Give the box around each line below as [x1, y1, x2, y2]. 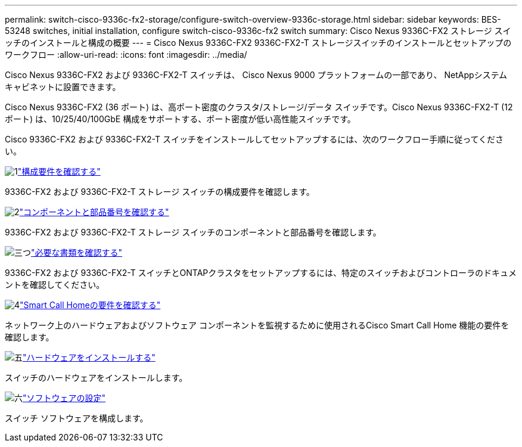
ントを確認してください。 [5, 280, 105, 290]
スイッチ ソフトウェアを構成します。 [5, 413, 148, 423]
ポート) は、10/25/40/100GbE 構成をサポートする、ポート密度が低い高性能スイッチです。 [5, 114, 356, 124]
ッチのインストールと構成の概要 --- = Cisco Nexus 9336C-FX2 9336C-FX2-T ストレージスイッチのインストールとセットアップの [5, 38, 512, 48]
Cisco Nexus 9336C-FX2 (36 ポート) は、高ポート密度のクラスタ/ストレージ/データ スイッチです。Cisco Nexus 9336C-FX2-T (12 [5, 102, 513, 112]
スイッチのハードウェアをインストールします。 [5, 372, 188, 383]
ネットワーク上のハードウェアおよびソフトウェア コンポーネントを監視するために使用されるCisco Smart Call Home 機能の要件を [5, 320, 509, 330]
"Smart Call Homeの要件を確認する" [20, 300, 161, 310]
